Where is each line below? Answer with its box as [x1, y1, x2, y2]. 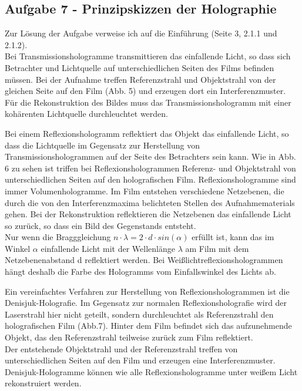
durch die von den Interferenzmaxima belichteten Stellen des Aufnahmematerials [5, 196, 295, 208]
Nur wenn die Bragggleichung [5, 231, 111, 243]
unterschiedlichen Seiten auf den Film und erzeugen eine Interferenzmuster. [5, 354, 276, 366]
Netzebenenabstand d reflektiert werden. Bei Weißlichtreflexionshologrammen [5, 254, 283, 266]
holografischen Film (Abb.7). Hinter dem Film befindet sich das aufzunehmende [5, 319, 292, 332]
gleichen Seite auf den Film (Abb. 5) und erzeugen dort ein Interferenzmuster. [5, 85, 286, 97]
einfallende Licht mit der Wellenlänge [41, 242, 175, 254]
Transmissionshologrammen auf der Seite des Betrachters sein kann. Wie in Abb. [5, 150, 296, 163]
